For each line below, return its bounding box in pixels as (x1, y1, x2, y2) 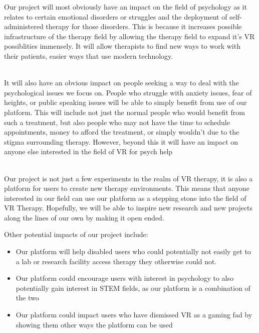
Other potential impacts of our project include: (4, 229, 148, 240)
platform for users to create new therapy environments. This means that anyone (4, 183, 249, 193)
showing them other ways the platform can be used (16, 319, 173, 329)
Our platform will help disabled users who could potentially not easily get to (16, 246, 251, 257)
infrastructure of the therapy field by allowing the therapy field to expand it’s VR (4, 31, 255, 41)
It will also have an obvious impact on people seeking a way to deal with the (4, 77, 239, 88)
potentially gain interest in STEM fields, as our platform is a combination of (16, 282, 250, 293)
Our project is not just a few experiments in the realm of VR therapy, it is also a (4, 173, 253, 183)
